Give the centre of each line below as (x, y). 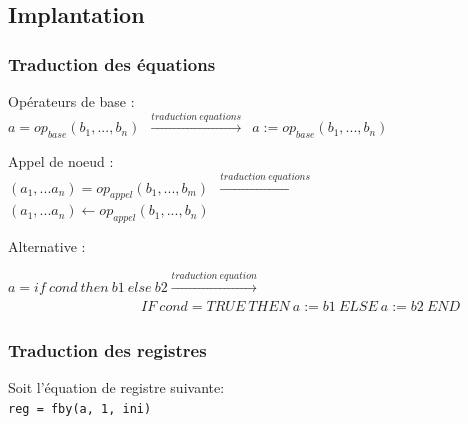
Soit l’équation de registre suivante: (116, 386)
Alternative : (47, 246)
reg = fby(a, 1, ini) (80, 408)
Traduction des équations (112, 63)
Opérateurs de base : (71, 101)
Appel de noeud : (61, 161)
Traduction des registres (107, 349)
